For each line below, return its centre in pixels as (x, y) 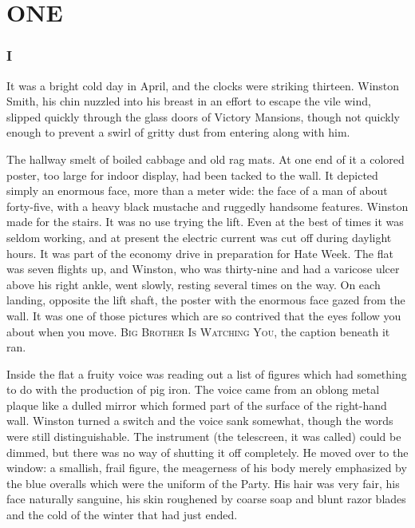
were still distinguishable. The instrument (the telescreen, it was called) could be (204, 437)
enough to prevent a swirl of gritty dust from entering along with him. (178, 132)
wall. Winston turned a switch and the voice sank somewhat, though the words (200, 421)
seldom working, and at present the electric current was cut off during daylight (199, 237)
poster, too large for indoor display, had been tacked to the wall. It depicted (192, 175)
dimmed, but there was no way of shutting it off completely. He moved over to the (207, 452)
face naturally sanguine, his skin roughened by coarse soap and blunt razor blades (206, 499)
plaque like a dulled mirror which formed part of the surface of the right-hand (197, 405)
